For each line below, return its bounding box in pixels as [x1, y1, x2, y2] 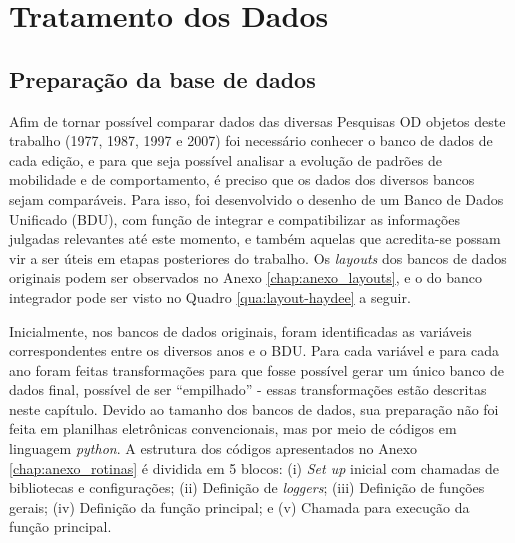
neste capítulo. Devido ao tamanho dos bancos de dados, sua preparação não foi [9, 398, 499, 419]
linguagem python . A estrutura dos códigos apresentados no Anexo [9, 438, 418, 459]
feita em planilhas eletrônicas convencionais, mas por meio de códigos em [9, 418, 457, 439]
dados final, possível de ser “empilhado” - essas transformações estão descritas [9, 379, 487, 400]
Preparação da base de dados [9, 63, 316, 94]
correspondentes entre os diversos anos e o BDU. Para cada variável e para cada [9, 340, 500, 361]
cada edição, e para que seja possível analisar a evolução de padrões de [9, 149, 442, 170]
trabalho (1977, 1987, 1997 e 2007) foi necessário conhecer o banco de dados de [9, 130, 493, 151]
